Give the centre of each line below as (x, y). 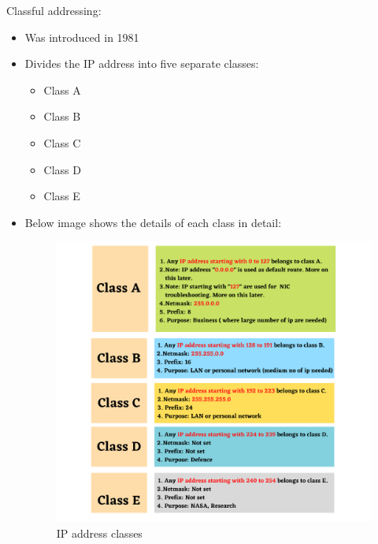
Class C (62, 142)
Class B (62, 116)
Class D (62, 169)
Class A (62, 89)
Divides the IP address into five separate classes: (142, 63)
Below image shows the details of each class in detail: (153, 222)
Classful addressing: (54, 10)
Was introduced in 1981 (82, 37)
